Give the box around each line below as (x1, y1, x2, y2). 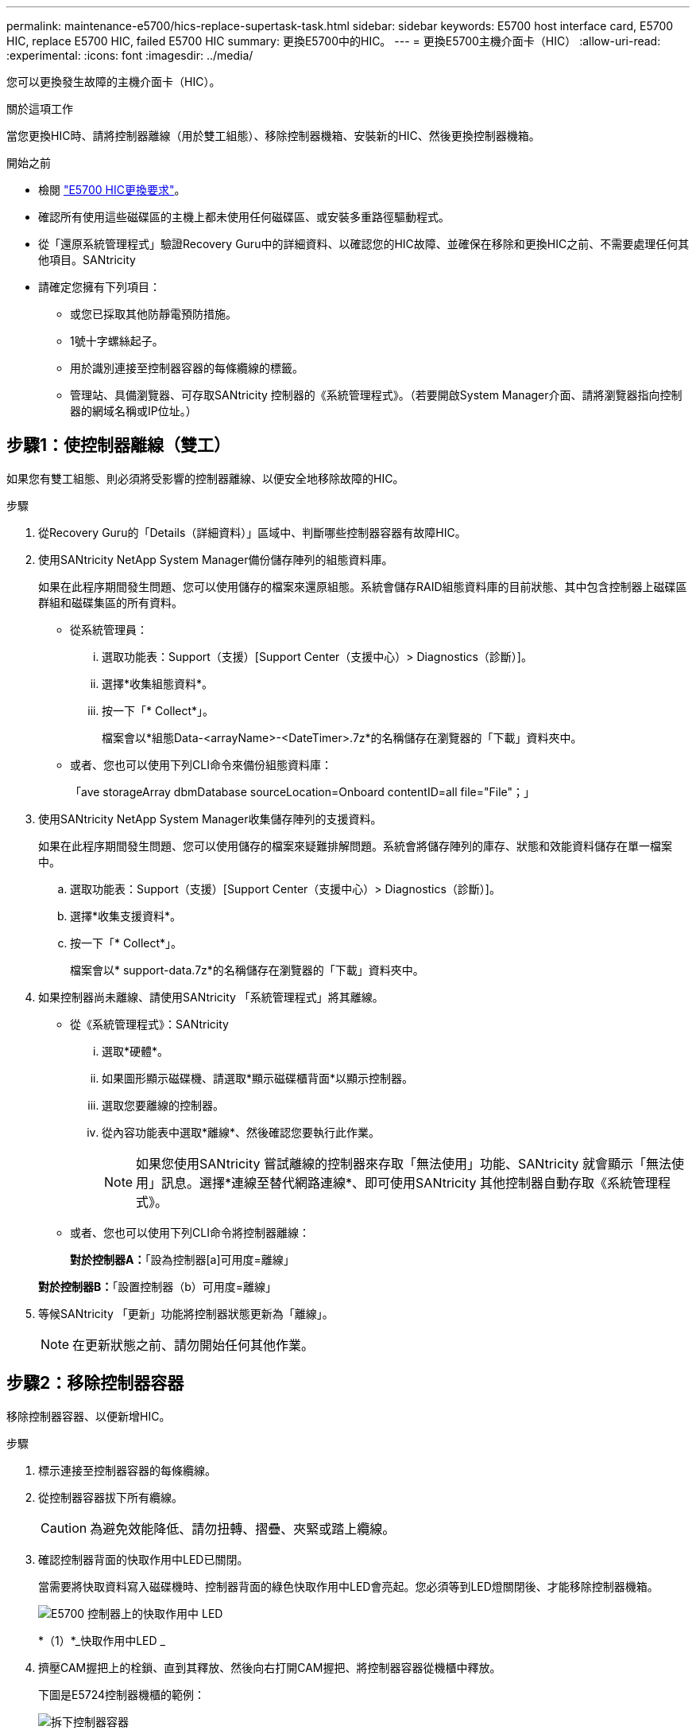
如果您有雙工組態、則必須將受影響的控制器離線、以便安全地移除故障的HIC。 (6, 471, 404, 485)
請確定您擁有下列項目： (38, 280, 160, 294)
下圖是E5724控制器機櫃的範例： (38, 1687, 206, 1701)
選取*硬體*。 (102, 1044, 169, 1058)
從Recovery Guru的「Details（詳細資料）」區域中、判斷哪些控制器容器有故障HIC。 (38, 525, 466, 539)
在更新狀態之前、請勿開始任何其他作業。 (72, 1336, 315, 1353)
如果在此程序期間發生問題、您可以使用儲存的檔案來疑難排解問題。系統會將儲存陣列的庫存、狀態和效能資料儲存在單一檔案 (38, 838, 672, 853)
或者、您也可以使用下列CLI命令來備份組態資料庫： (70, 757, 332, 772)
